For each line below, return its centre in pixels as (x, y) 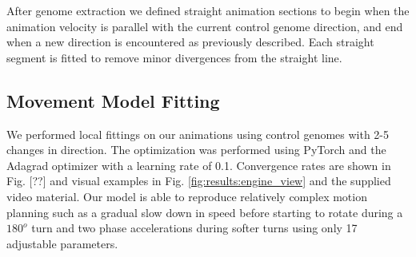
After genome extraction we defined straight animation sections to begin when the (208, 10)
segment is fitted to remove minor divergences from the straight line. (174, 57)
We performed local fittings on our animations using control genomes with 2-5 (198, 134)
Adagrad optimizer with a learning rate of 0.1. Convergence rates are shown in (199, 165)
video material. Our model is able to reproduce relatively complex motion (187, 196)
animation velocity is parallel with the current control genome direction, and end (205, 26)
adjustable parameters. (62, 243)
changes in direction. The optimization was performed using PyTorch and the (196, 150)
